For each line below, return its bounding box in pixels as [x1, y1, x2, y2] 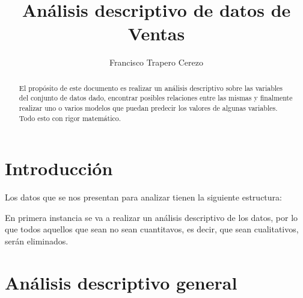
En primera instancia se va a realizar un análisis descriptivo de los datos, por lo [5, 211, 298, 223]
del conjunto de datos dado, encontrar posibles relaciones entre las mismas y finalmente [19, 93, 293, 103]
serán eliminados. [5, 235, 69, 247]
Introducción [5, 156, 113, 181]
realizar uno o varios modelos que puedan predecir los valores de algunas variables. [19, 103, 278, 113]
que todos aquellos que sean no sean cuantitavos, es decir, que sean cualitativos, [5, 223, 299, 235]
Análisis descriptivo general [5, 270, 237, 294]
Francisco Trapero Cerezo [109, 56, 203, 69]
